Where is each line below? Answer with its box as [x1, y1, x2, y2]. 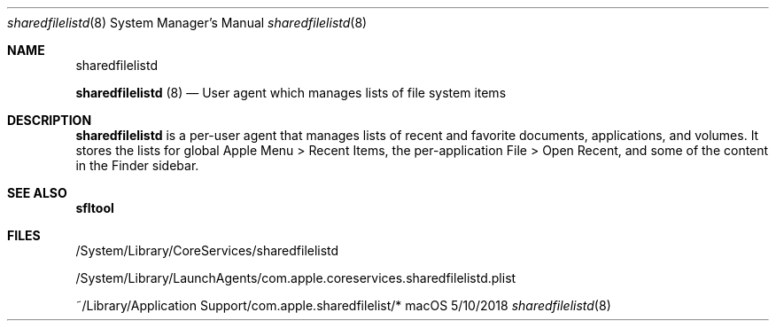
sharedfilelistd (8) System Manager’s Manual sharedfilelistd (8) [7, 15, 368, 30]
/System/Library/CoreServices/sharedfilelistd [75, 243, 339, 258]
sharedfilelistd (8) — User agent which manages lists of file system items [75, 85, 507, 100]
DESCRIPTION [7, 113, 92, 128]
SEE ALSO [7, 185, 67, 200]
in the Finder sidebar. [75, 158, 199, 173]
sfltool [75, 200, 114, 215]
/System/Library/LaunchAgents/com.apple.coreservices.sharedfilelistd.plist [75, 270, 516, 285]
